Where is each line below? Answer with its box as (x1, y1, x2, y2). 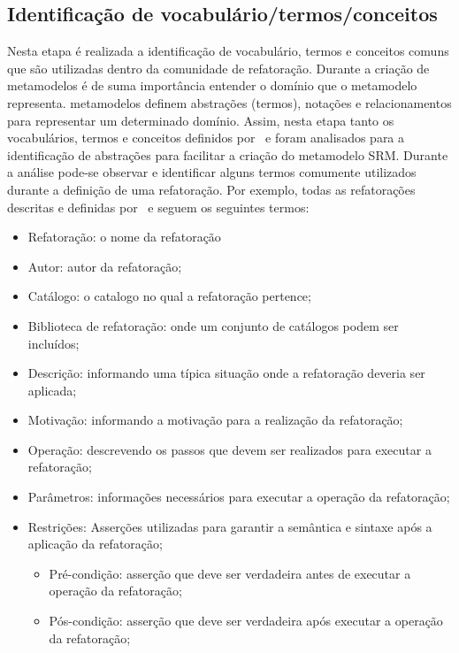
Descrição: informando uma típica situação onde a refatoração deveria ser (27, 364, 425, 382)
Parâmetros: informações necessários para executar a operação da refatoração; (27, 488, 450, 506)
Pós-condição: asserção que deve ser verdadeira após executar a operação (49, 611, 443, 630)
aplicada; (27, 380, 77, 399)
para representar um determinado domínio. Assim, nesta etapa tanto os (7, 111, 394, 129)
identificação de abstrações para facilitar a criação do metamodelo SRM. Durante (7, 145, 448, 164)
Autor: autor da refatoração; (27, 257, 182, 275)
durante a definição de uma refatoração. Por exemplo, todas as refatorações (7, 180, 416, 198)
